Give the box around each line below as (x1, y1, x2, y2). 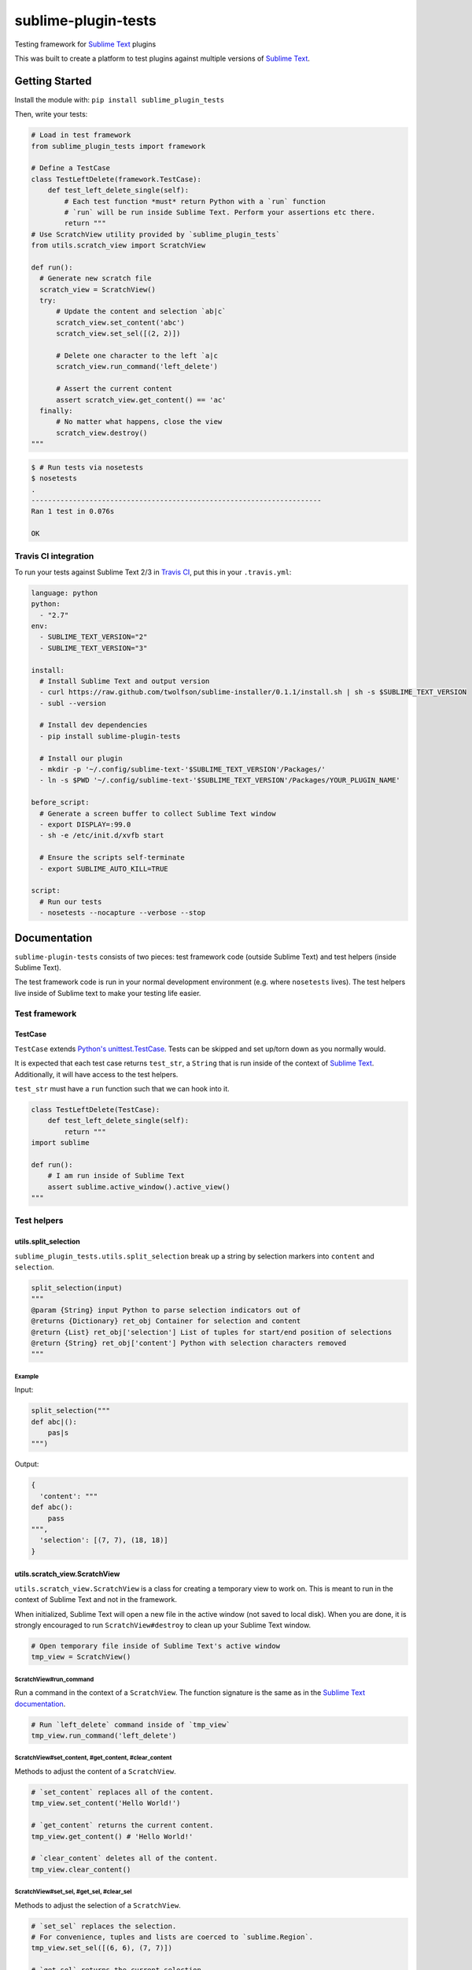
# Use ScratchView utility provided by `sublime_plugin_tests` (31, 229, 281, 239)
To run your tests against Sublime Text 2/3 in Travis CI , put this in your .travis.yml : (14, 567, 292, 577)
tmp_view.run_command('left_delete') (31, 1731, 177, 1740)
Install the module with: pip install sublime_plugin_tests (14, 95, 225, 104)
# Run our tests (39, 897, 102, 906)
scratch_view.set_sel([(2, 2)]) (56, 329, 181, 338)
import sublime (31, 1139, 90, 1147)
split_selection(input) (31, 1283, 124, 1292)
